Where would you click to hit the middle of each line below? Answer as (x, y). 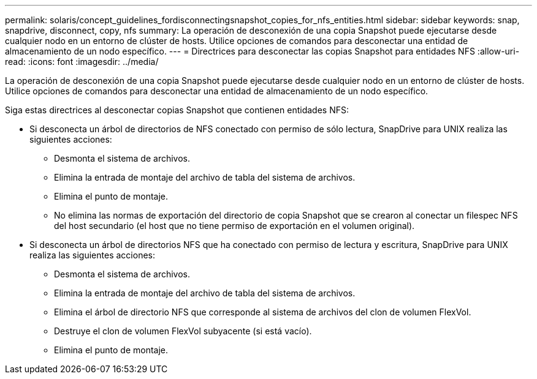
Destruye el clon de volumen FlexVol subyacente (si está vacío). (183, 331)
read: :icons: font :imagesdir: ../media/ (82, 62)
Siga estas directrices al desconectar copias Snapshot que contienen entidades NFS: (177, 110)
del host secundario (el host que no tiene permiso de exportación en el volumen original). (234, 226)
